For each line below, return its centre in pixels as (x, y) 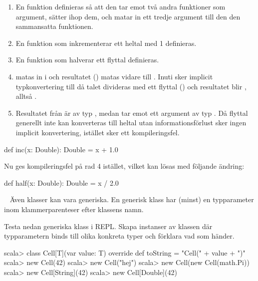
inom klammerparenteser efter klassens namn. (74, 209)
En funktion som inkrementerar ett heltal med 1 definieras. (106, 43)
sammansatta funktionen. (54, 26)
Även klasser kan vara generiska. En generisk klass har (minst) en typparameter (132, 199)
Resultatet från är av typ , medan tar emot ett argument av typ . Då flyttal (132, 113)
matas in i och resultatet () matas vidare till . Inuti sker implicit (114, 76)
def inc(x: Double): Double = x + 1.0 (61, 149)
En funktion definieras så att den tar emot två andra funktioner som (121, 6)
